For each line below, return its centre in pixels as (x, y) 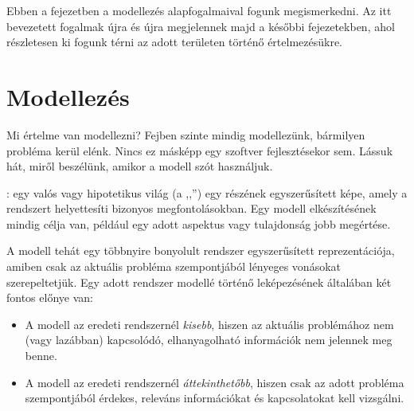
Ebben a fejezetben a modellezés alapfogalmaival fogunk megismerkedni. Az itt (199, 10)
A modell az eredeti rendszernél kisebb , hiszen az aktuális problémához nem (209, 324)
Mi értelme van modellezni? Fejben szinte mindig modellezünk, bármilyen (186, 134)
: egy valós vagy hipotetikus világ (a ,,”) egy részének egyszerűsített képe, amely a (207, 192)
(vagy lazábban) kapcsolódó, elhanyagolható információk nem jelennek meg (209, 340)
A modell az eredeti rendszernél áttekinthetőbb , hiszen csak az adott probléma (215, 382)
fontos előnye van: (50, 297)
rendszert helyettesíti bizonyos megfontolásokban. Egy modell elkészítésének (191, 208)
